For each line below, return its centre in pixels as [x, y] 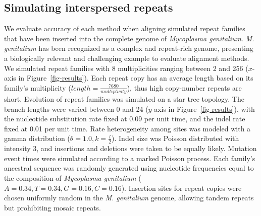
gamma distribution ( [37, 138]
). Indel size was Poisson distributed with [175, 138]
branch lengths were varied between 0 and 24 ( [76, 109]
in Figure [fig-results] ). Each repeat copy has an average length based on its [136, 78]
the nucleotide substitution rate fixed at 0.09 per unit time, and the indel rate [125, 119]
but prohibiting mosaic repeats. [53, 207]
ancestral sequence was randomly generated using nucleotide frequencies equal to [129, 168]
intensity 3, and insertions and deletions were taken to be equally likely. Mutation [130, 148]
